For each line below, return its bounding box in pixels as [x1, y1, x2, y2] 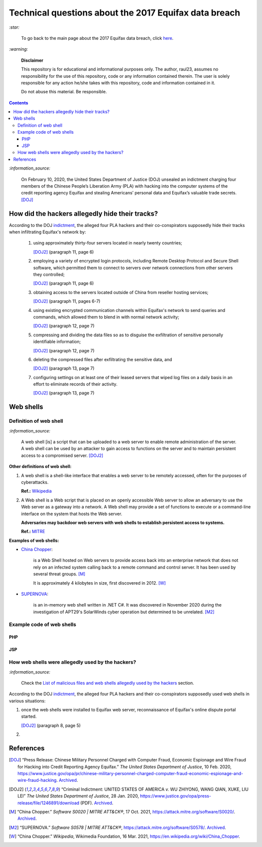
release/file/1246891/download [17, 800, 80, 806]
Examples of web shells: [9, 537, 59, 543]
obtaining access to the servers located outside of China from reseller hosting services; [33, 289, 209, 295]
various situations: [9, 698, 46, 704]
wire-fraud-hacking [17, 778, 57, 783]
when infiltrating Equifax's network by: [9, 229, 86, 235]
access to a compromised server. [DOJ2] [21, 452, 104, 458]
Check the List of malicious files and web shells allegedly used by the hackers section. [21, 680, 194, 686]
